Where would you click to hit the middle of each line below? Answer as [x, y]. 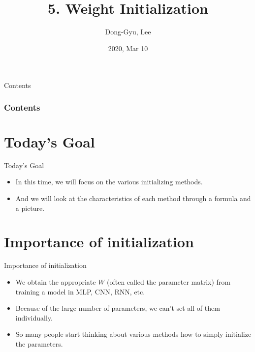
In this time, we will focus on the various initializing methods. [109, 182]
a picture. [30, 208]
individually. [34, 317]
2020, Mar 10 [128, 48]
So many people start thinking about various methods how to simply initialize [133, 334]
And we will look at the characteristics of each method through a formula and [133, 198]
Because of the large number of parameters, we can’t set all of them [118, 308]
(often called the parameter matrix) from [169, 281]
